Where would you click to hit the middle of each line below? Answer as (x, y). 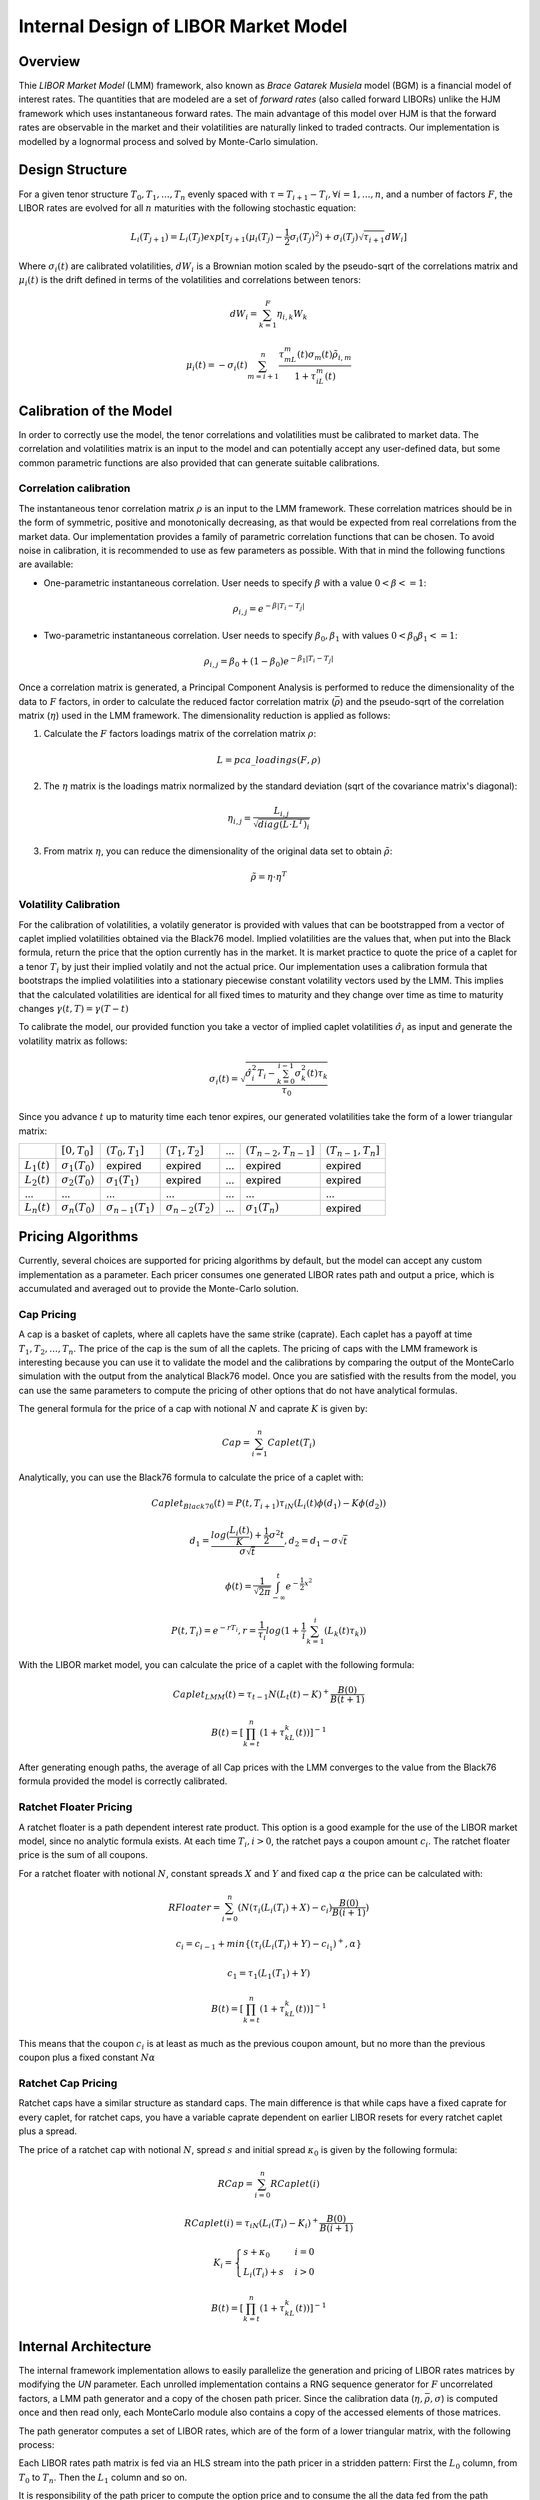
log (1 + (282, 1630)
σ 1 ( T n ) (262, 1208)
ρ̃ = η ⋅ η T (268, 876)
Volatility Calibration (69, 905)
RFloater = (194, 1907)
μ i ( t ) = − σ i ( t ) (216, 367)
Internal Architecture (85, 2346)
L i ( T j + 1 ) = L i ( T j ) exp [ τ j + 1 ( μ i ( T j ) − (207, 238)
